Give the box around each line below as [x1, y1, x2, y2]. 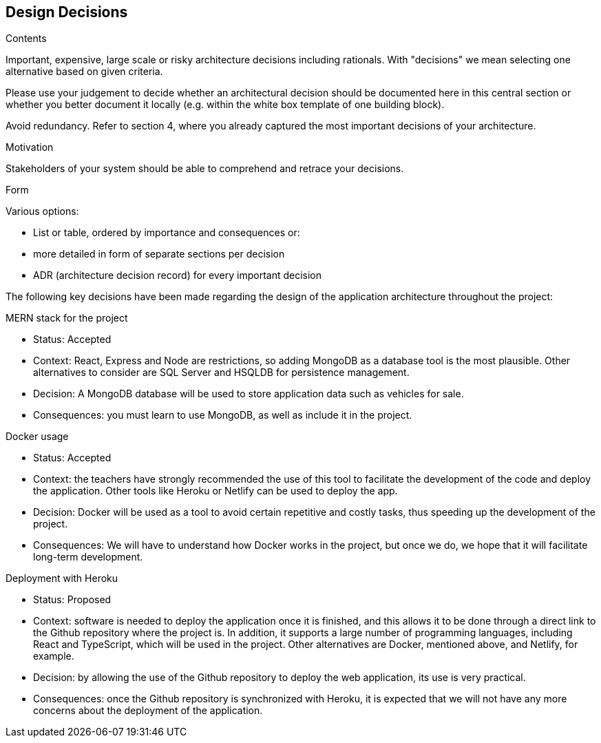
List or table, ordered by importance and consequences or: [33, 227, 300, 239]
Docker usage [6, 430, 69, 443]
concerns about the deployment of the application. [33, 704, 263, 717]
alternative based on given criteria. [6, 65, 163, 78]
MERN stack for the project [6, 312, 128, 324]
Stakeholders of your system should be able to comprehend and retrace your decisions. [6, 163, 404, 175]
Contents [6, 32, 47, 45]
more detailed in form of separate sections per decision [33, 248, 285, 260]
